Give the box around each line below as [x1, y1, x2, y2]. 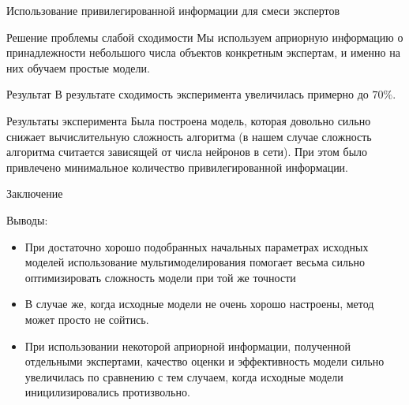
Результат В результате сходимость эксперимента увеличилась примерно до [6, 86, 369, 102]
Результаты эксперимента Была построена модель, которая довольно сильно [6, 112, 371, 128]
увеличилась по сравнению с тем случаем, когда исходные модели [24, 368, 343, 385]
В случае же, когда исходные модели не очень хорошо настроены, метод [24, 295, 374, 312]
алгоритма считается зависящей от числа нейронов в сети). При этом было [6, 143, 368, 160]
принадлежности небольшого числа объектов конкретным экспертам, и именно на [6, 44, 400, 61]
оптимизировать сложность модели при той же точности [24, 269, 296, 285]
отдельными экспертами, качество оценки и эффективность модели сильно [24, 353, 385, 370]
